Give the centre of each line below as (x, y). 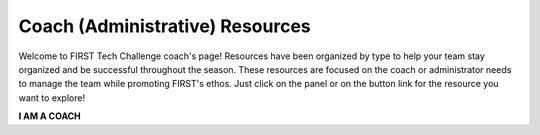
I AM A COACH (50, 116)
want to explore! (51, 97)
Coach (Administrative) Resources (164, 26)
